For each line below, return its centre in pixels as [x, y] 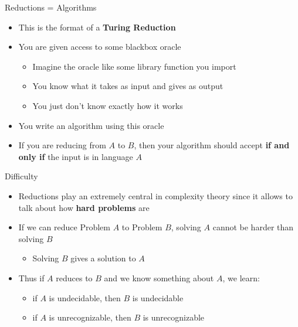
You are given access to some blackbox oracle [100, 47]
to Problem [142, 227]
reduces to [74, 277]
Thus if [31, 277]
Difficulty [21, 176]
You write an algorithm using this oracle [91, 125]
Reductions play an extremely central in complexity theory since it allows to [155, 195]
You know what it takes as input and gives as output [128, 86]
